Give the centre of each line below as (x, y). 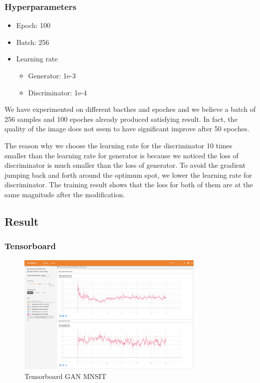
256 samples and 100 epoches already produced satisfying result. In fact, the (121, 119)
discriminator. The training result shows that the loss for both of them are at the (129, 185)
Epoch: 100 (33, 25)
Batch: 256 (33, 42)
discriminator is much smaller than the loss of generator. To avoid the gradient (125, 165)
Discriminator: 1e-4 (57, 92)
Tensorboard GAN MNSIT (65, 376)
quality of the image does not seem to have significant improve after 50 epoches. (127, 129)
